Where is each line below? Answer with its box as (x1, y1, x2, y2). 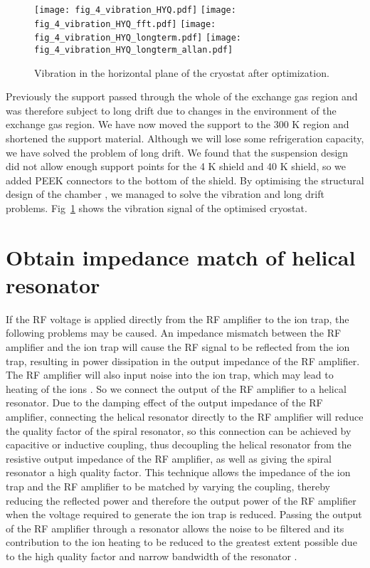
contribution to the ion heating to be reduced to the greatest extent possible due (6, 535, 357, 549)
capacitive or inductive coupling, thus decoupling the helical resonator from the (6, 437, 351, 452)
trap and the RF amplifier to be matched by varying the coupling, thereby (6, 479, 330, 493)
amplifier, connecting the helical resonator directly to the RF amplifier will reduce (6, 409, 364, 424)
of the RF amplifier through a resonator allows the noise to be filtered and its (6, 520, 344, 535)
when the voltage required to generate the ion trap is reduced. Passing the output (6, 507, 362, 522)
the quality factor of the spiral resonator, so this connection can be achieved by (6, 423, 351, 438)
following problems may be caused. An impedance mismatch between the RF (6, 325, 342, 340)
